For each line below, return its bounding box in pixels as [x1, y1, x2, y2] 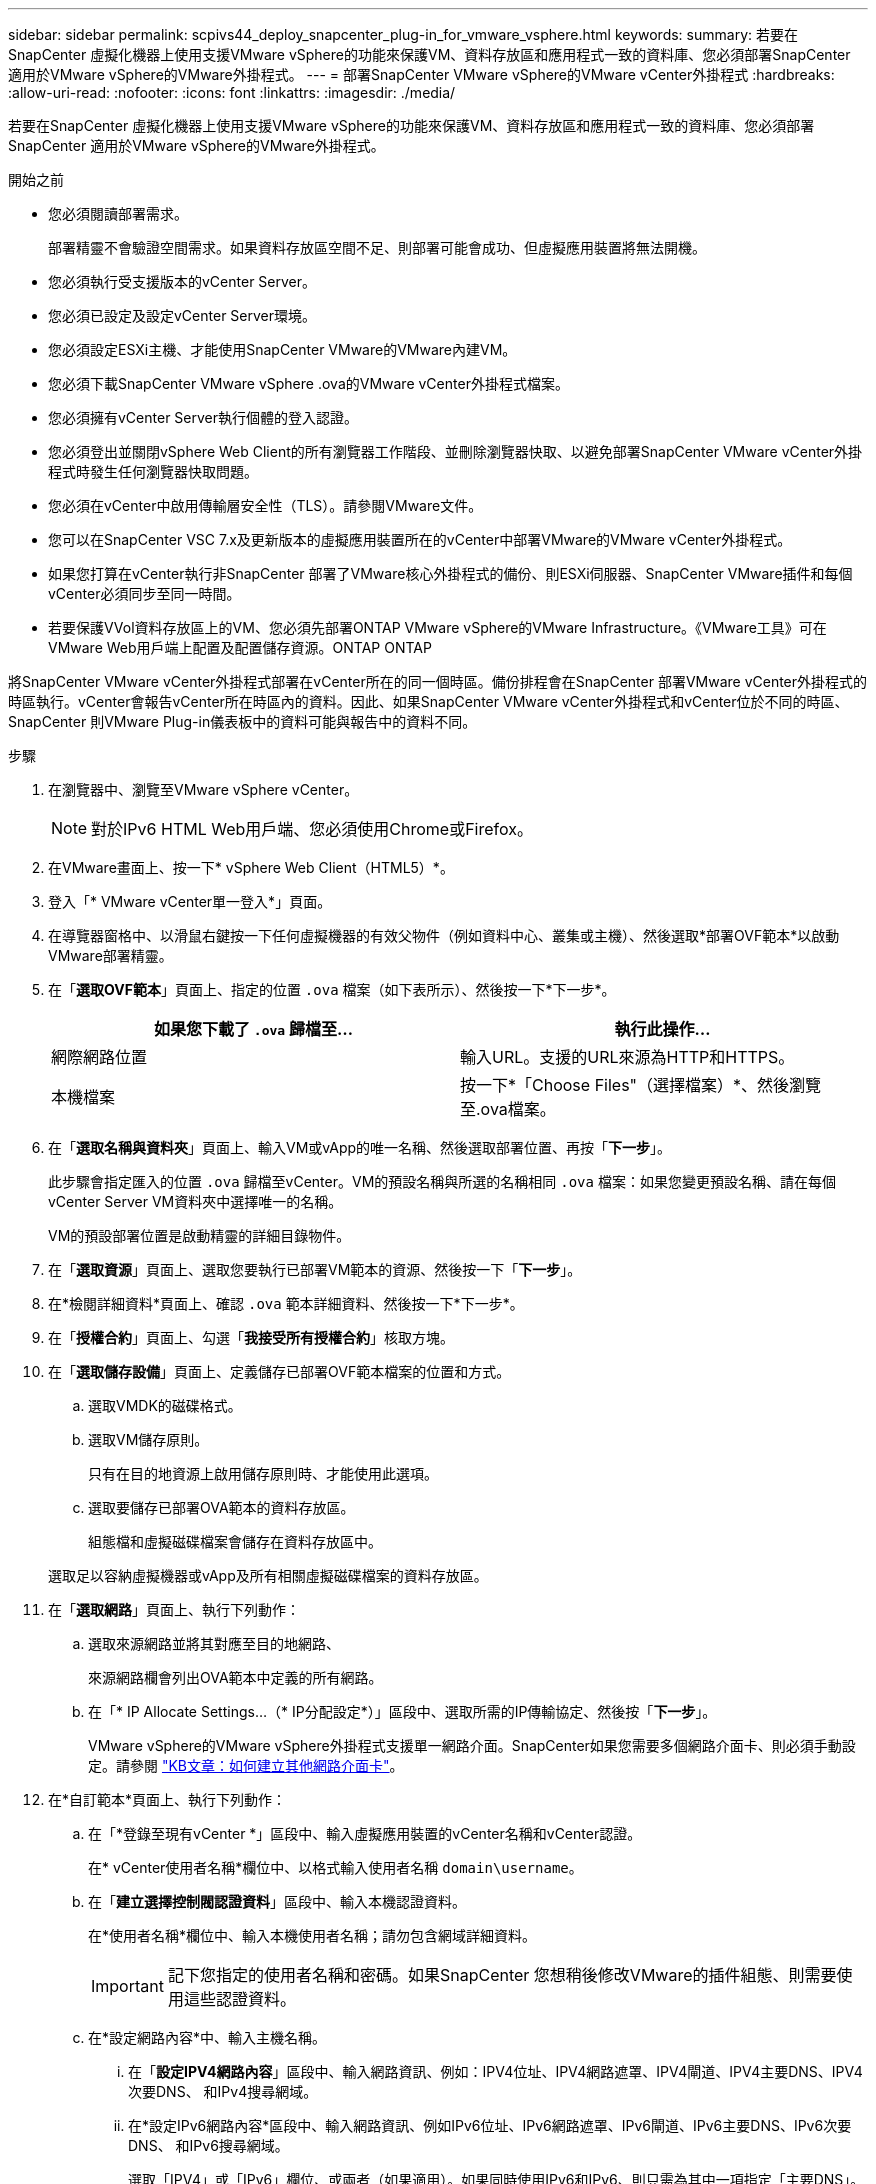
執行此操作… [614, 1019, 711, 1039]
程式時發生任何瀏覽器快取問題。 [48, 463, 258, 480]
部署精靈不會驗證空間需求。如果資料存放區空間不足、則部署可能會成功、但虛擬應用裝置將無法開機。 [48, 239, 706, 256]
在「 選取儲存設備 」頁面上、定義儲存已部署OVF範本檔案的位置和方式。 [48, 1363, 511, 1380]
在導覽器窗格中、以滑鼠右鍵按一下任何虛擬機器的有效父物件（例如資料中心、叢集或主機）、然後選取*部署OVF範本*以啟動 [48, 927, 840, 944]
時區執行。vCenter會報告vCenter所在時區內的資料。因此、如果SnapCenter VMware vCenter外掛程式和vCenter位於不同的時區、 [8, 693, 849, 710]
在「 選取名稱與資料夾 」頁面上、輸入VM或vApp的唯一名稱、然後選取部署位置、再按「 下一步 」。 [48, 1139, 672, 1156]
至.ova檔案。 [460, 1099, 556, 1119]
